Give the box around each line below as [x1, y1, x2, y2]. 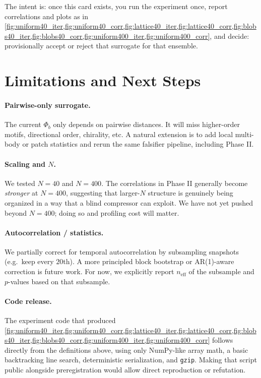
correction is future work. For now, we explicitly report [5, 266, 174, 277]
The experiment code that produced [5, 315, 116, 326]
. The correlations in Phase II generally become [101, 177, 248, 188]
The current [5, 119, 41, 130]
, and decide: [210, 30, 249, 41]
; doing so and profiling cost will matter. [54, 207, 179, 218]
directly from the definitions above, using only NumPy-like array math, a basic [5, 344, 248, 355]
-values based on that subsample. [8, 276, 110, 286]
